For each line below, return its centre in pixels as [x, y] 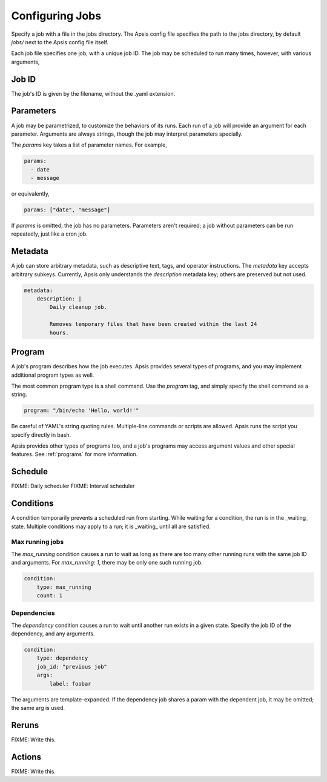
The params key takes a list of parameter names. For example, [89, 145]
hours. [59, 333]
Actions [26, 757]
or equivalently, [30, 194]
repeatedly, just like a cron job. [49, 234]
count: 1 [50, 595]
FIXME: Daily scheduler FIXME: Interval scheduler [73, 486]
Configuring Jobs [56, 16]
